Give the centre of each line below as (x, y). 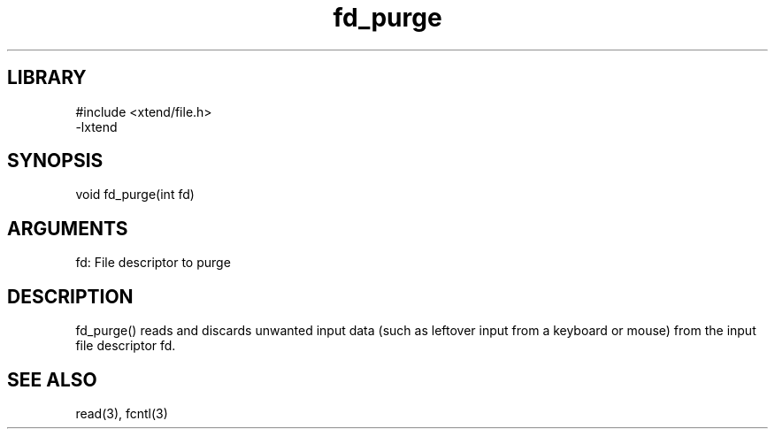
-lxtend (96, 126)
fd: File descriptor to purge (153, 263)
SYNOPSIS (55, 161)
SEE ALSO (52, 379)
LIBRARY (47, 78)
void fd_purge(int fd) (135, 195)
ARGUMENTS (68, 228)
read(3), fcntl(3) (122, 413)
